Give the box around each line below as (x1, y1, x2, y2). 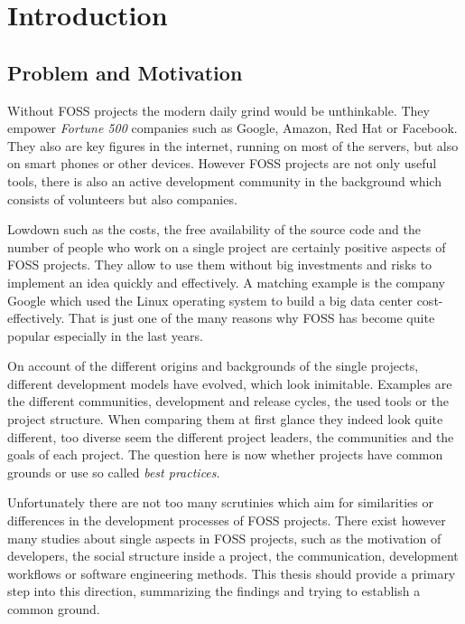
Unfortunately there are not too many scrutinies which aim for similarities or (7, 493, 433, 512)
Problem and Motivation (7, 58, 243, 86)
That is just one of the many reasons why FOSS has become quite (69, 308, 435, 327)
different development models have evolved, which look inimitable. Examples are (7, 373, 452, 392)
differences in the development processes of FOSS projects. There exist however (7, 511, 446, 530)
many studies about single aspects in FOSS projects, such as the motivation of (7, 528, 442, 547)
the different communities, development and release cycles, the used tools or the (7, 392, 449, 411)
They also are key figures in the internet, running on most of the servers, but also (7, 136, 459, 155)
